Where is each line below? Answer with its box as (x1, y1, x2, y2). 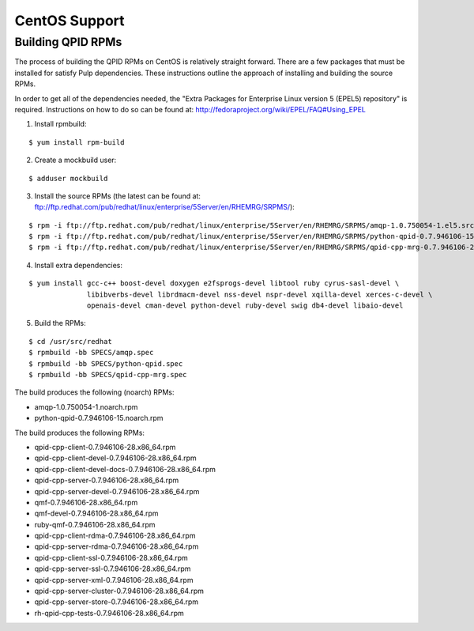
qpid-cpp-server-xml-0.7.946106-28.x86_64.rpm (34, 575, 194, 584)
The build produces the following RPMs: (14, 428, 145, 437)
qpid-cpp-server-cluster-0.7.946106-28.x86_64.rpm (34, 586, 205, 596)
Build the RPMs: (34, 319, 86, 328)
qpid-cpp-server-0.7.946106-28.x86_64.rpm (34, 475, 179, 486)
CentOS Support (14, 12, 126, 29)
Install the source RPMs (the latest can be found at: (34, 191, 201, 201)
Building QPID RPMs (14, 35, 122, 49)
